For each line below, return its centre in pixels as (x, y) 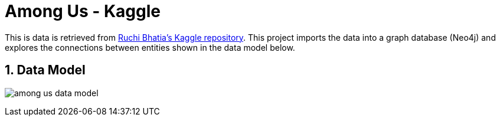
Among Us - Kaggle (83, 11)
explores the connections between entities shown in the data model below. (150, 47)
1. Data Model (45, 70)
